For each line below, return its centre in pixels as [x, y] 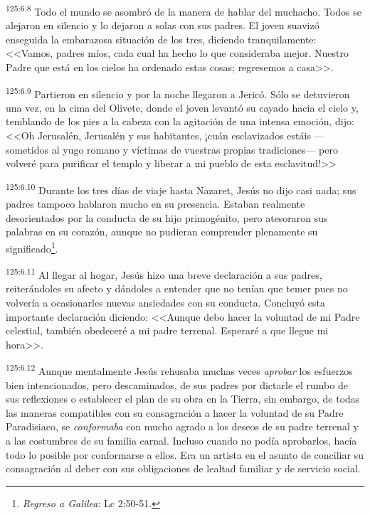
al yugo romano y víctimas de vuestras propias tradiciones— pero [195, 149]
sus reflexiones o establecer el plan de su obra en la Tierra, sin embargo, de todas [183, 399]
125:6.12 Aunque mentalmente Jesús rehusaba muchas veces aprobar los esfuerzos [179, 370]
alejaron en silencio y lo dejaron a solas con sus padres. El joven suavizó [163, 25]
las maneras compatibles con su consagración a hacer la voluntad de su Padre [175, 412]
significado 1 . [32, 247]
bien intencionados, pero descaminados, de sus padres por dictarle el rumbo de [177, 384]
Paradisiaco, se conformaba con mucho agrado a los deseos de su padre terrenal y [182, 426]
